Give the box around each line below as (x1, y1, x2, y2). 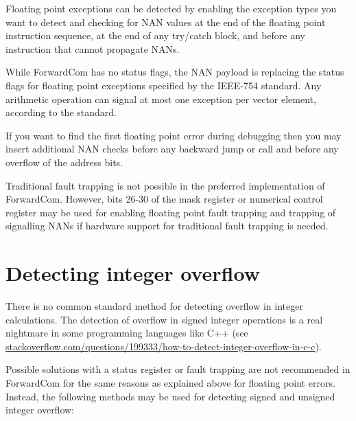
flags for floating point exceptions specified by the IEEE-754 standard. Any (5, 78, 322, 92)
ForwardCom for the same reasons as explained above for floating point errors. (5, 376, 335, 389)
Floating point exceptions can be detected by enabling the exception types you (5, 1, 337, 15)
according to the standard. (5, 105, 117, 120)
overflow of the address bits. (5, 155, 123, 169)
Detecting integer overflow (5, 259, 260, 287)
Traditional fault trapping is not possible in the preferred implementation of (5, 178, 325, 192)
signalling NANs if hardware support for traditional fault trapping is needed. (5, 218, 329, 233)
